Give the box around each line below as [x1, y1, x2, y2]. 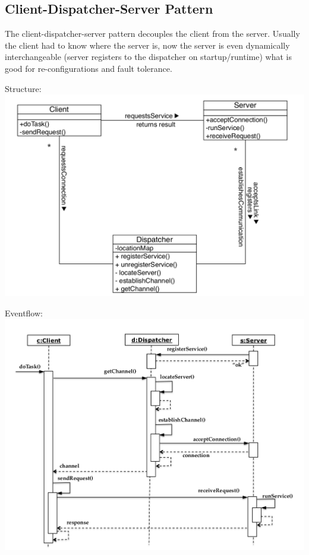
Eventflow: [5, 306, 43, 319]
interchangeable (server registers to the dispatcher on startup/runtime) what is [5, 50, 292, 63]
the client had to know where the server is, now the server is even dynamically [5, 39, 290, 51]
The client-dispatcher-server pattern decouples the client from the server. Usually [5, 27, 300, 40]
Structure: [5, 82, 42, 94]
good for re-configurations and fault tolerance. [5, 62, 172, 74]
